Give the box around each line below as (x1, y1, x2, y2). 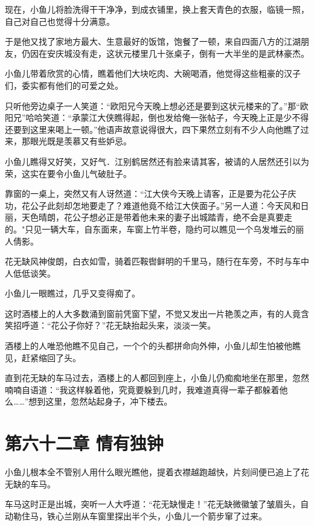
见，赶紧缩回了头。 (5, 351, 81, 364)
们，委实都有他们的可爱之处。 (5, 79, 123, 91)
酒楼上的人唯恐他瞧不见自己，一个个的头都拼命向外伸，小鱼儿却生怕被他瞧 (5, 339, 301, 352)
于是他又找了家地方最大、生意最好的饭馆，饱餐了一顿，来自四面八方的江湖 (5, 35, 301, 48)
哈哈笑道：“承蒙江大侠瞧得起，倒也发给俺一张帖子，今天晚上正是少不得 (25, 111, 309, 124)
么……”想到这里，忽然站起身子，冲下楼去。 (5, 395, 173, 408)
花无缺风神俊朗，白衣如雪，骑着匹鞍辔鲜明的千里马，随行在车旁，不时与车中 (5, 255, 309, 268)
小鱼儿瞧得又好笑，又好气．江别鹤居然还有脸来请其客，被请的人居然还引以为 (5, 155, 309, 167)
